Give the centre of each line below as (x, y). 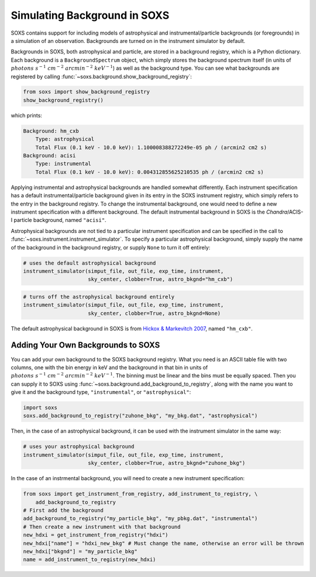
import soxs (40, 408)
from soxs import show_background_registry (87, 92)
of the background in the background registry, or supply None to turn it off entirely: (111, 247)
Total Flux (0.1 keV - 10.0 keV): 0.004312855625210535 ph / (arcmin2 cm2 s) (150, 172)
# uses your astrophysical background (79, 447)
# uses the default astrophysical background (90, 263)
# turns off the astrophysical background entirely (99, 297)
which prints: (26, 115)
